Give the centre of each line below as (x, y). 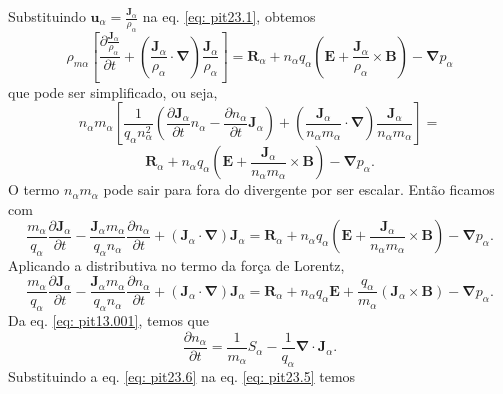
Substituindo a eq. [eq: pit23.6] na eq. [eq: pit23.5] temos (182, 375)
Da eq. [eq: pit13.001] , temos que (108, 320)
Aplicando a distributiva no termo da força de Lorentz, (176, 264)
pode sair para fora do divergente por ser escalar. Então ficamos (299, 189)
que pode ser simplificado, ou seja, (113, 91)
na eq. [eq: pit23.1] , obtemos (229, 16)
